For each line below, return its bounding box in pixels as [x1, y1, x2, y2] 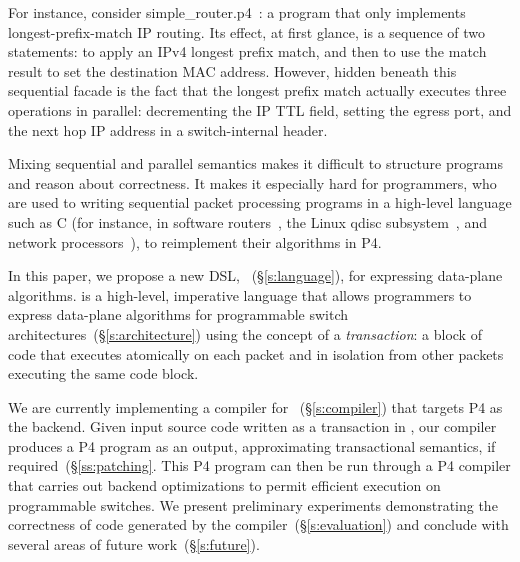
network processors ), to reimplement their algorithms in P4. [8, 231, 382, 252]
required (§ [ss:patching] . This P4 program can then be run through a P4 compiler [8, 455, 511, 476]
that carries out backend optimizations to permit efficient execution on [8, 475, 441, 496]
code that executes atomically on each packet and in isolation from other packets [8, 343, 504, 364]
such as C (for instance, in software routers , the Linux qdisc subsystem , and [8, 211, 487, 232]
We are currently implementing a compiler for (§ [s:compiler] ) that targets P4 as [8, 396, 503, 417]
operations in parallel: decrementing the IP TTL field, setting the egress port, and [8, 99, 512, 120]
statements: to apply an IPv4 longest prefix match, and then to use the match [8, 41, 487, 62]
